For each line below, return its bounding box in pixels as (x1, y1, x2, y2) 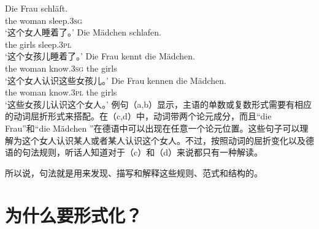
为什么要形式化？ (5, 202, 143, 227)
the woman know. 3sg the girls (5, 61, 117, 74)
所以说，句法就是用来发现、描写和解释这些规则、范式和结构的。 (5, 166, 263, 179)
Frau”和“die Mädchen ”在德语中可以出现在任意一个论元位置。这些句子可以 (5, 121, 300, 134)
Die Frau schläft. (5, 2, 68, 14)
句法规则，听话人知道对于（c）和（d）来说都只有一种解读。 (21, 146, 263, 159)
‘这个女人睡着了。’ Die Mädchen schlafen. (5, 26, 161, 39)
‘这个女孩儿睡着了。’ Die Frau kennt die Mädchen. (5, 50, 196, 62)
